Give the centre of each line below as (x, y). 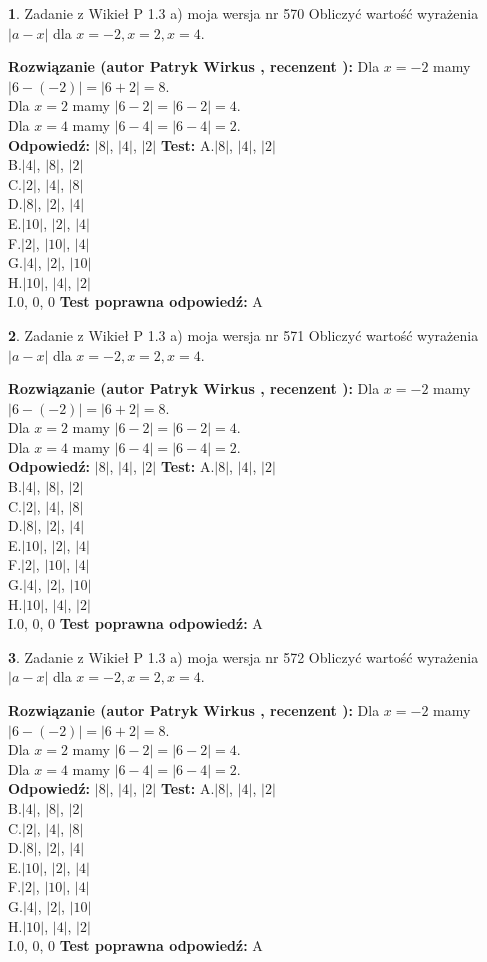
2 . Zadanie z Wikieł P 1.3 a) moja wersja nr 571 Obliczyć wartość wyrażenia (243, 334)
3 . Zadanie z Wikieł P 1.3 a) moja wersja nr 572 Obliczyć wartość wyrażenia (243, 656)
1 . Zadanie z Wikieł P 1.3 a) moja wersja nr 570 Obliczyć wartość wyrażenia (243, 13)
